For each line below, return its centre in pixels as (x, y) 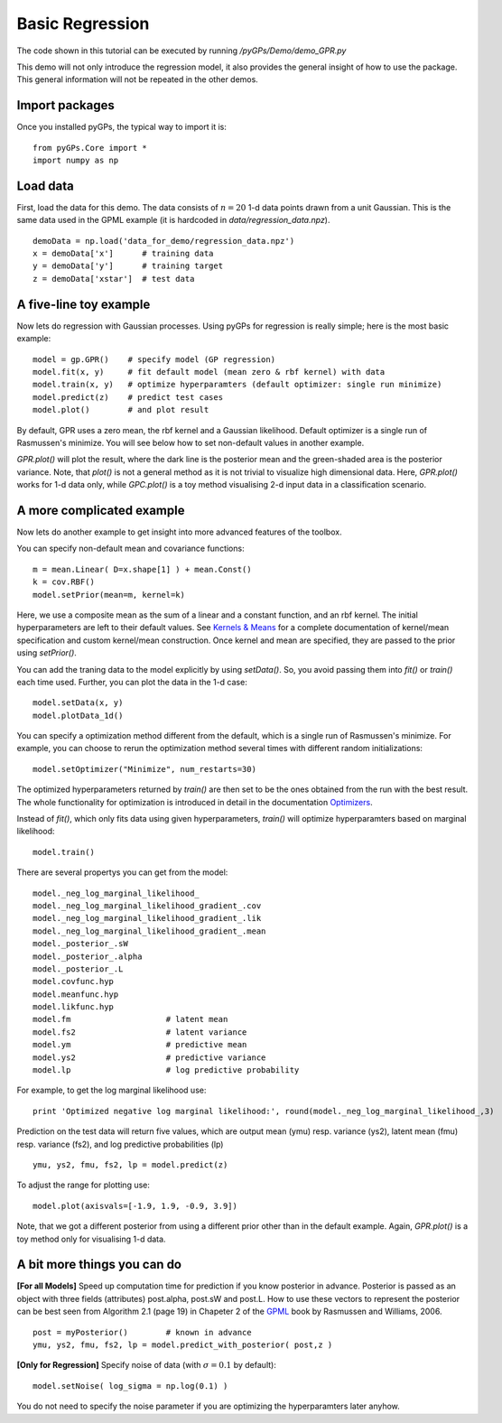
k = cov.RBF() (64, 582)
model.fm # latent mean (130, 1019)
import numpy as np (76, 161)
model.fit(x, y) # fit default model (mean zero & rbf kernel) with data (209, 372)
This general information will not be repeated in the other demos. (138, 79)
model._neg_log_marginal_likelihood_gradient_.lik (147, 918)
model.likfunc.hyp (74, 1007)
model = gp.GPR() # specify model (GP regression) (154, 359)
